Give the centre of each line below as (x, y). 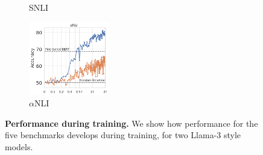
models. (19, 146)
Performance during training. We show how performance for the (131, 123)
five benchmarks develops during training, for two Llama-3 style (123, 135)
